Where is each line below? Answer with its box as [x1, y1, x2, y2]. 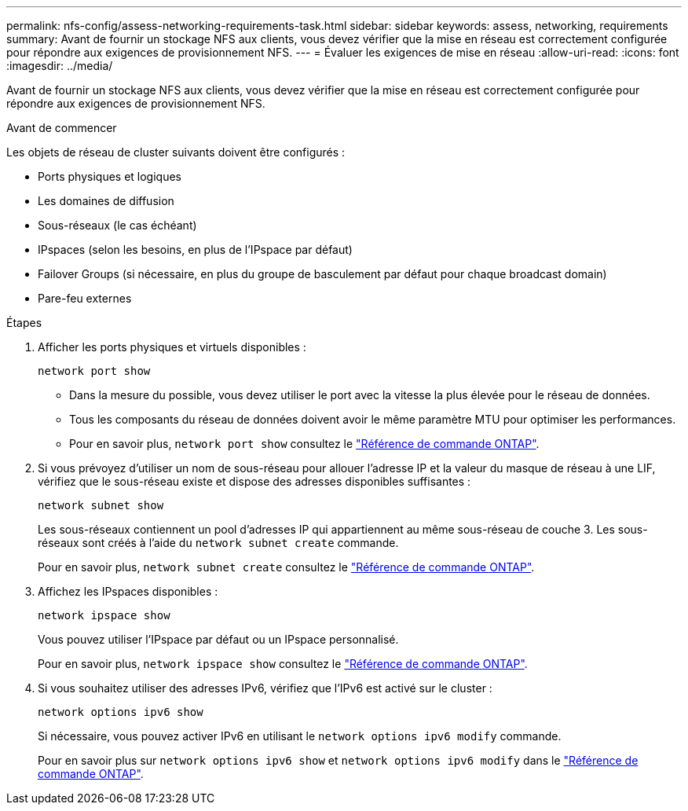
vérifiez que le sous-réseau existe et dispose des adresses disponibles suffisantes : [38, 475, 471, 488]
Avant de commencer [6, 121, 117, 134]
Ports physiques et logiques [38, 170, 181, 183]
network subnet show [38, 499, 164, 512]
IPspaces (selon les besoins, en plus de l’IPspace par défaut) [38, 243, 353, 256]
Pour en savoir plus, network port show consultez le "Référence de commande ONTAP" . [69, 437, 540, 450]
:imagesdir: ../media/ [6, 59, 113, 72]
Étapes [6, 316, 42, 329]
